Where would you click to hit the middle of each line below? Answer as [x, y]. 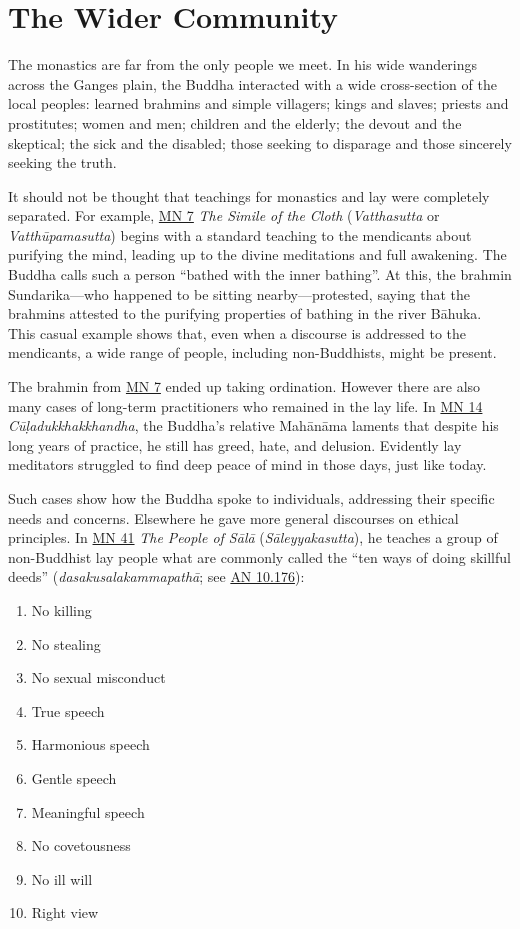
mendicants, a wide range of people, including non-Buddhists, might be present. [252, 352]
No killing [61, 609]
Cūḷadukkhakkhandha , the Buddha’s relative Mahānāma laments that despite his [253, 425]
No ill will [62, 878]
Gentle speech [74, 777]
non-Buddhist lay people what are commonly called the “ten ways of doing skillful [259, 556]
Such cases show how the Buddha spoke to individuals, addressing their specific [251, 498]
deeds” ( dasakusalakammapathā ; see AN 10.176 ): [156, 576]
